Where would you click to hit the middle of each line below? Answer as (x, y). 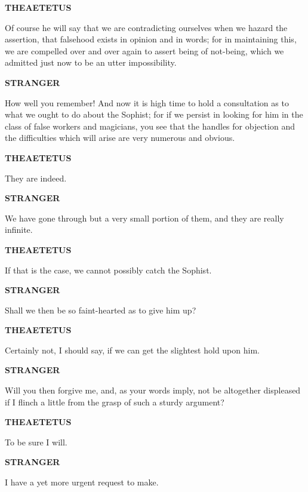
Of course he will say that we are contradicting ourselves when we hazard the (146, 27)
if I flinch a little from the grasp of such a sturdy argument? (115, 402)
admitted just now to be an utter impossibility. (91, 62)
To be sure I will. (36, 442)
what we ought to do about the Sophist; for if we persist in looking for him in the (154, 114)
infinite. (19, 230)
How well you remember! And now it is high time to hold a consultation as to (147, 102)
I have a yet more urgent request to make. (82, 482)
